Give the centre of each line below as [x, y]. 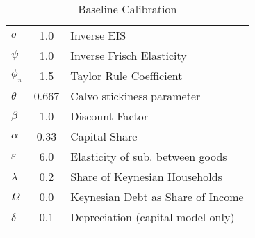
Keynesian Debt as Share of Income [157, 197]
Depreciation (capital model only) [153, 217]
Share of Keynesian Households [146, 176]
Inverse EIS [98, 35]
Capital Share [104, 136]
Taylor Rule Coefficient [126, 76]
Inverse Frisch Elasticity [129, 55]
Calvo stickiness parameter [135, 96]
